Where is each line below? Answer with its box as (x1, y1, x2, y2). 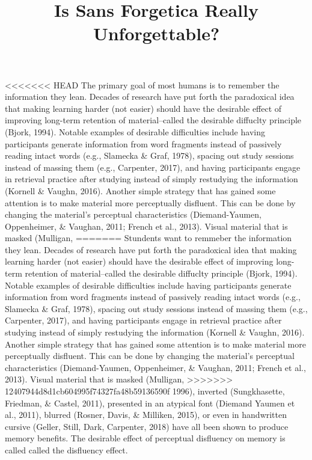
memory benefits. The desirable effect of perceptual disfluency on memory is (5, 432, 286, 444)
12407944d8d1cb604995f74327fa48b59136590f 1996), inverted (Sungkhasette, (5, 385, 285, 397)
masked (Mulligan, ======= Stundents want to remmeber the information (5, 232, 292, 244)
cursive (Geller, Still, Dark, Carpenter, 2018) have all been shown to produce (5, 420, 289, 432)
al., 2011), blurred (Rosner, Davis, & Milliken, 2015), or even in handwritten (5, 408, 287, 421)
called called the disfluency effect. (5, 443, 128, 456)
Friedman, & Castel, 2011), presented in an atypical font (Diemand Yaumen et (5, 396, 295, 409)
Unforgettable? (93, 21, 220, 46)
